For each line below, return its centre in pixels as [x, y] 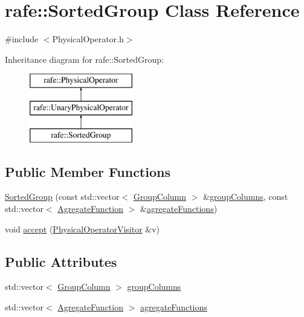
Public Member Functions [88, 171]
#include [22, 39]
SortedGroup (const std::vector [62, 197]
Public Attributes [61, 261]
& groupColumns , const [246, 197]
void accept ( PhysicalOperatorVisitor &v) [82, 229]
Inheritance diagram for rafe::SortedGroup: [84, 59]
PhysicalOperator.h [88, 39]
